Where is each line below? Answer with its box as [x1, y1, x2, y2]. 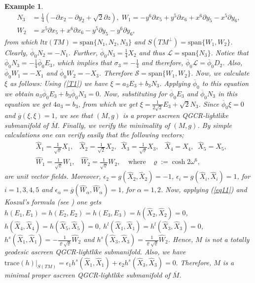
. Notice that [211, 47, 249, 57]
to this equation [202, 78, 249, 88]
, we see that [55, 110, 93, 121]
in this [218, 88, 237, 98]
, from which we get [78, 98, 138, 109]
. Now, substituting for [99, 88, 167, 98]
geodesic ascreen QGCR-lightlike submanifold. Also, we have [4, 246, 186, 256]
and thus [139, 47, 165, 57]
